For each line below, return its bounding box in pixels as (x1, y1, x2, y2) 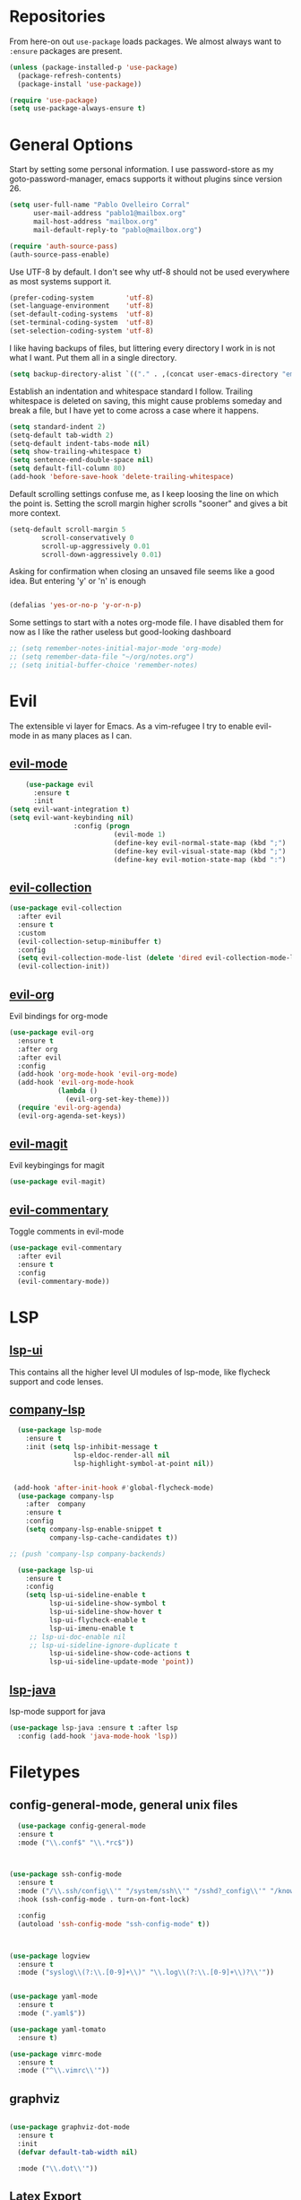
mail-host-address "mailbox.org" (32, 217, 159, 226)
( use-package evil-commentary (9, 1244, 123, 1253)
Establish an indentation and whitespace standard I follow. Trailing (9, 386, 254, 397)
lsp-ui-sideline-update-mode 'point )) (48, 1657, 194, 1666)
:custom (17, 929, 47, 938)
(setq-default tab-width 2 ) (9, 431, 115, 440)
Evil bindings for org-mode (9, 1011, 108, 1021)
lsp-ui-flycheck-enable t (48, 1615, 146, 1625)
